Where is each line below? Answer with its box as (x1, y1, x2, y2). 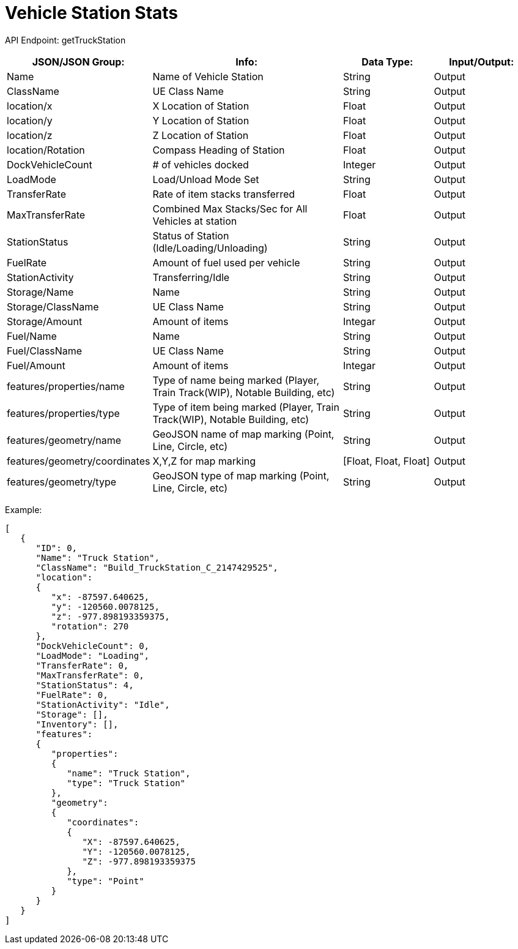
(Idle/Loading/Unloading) (152, 241, 268, 254)
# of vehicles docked (152, 158, 249, 171)
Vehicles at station (152, 214, 237, 227)
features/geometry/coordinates (7, 454, 150, 467)
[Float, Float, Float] (342, 454, 430, 467)
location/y (7, 114, 53, 127)
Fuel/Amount (7, 359, 65, 372)
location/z (7, 129, 53, 141)
